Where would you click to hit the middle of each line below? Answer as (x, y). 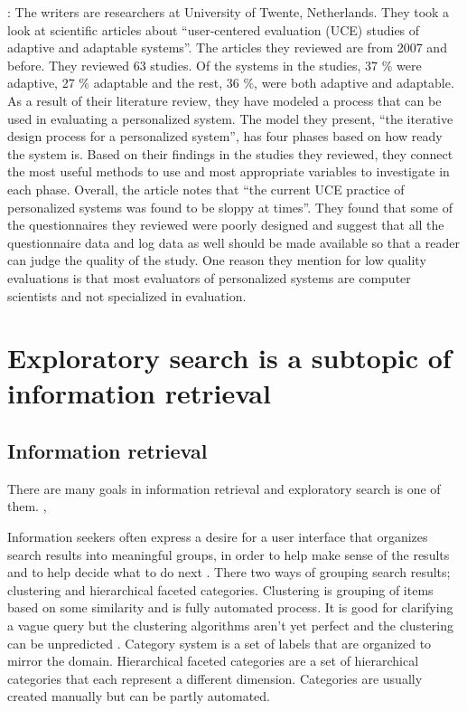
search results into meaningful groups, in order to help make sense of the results (229, 554)
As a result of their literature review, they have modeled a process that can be (224, 100)
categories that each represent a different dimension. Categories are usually (215, 678)
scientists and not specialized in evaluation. (127, 295)
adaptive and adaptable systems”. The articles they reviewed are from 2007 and (227, 47)
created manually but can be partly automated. (139, 696)
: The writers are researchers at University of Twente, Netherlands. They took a (229, 12)
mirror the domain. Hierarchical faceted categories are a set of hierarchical (213, 661)
